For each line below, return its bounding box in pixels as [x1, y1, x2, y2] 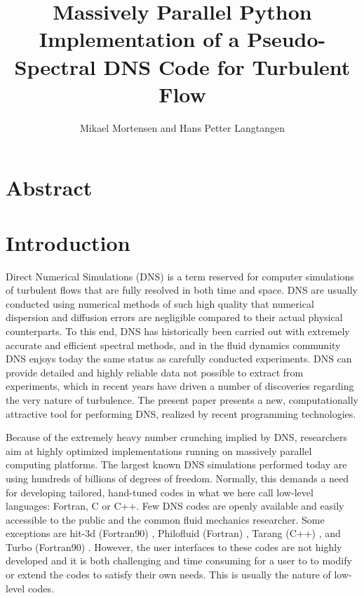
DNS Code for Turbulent [103, 52, 351, 81]
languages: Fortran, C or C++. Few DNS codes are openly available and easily [6, 498, 344, 513]
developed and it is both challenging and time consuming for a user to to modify [6, 553, 352, 568]
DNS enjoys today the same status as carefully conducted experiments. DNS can [6, 351, 352, 366]
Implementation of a [39, 25, 240, 53]
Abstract [6, 173, 93, 202]
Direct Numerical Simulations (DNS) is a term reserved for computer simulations [6, 269, 354, 283]
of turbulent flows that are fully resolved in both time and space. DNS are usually [6, 283, 358, 297]
